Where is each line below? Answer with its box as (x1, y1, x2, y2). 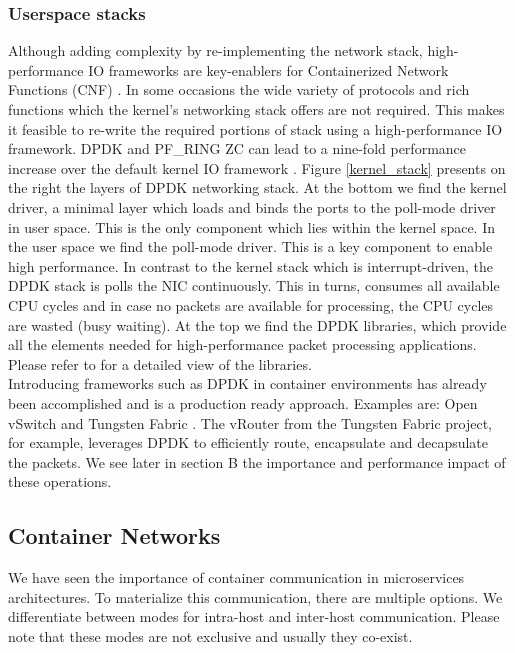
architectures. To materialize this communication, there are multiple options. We (8, 586, 503, 607)
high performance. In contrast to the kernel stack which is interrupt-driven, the (8, 255, 494, 276)
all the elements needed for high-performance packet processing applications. (8, 334, 477, 355)
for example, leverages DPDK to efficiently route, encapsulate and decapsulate (8, 432, 489, 453)
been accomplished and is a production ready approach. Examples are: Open (8, 392, 478, 413)
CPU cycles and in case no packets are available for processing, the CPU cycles (8, 294, 494, 315)
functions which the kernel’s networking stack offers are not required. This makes (8, 99, 505, 119)
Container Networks (8, 520, 221, 551)
